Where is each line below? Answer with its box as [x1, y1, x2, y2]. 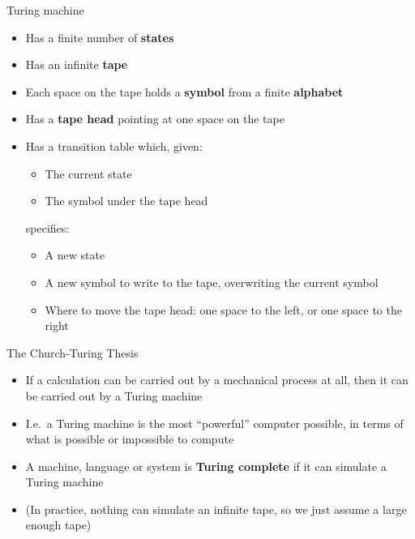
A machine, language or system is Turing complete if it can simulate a [25, 457, 387, 474]
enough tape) [25, 516, 92, 533]
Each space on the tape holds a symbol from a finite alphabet [25, 83, 344, 100]
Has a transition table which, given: [25, 137, 203, 154]
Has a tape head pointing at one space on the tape [25, 110, 285, 127]
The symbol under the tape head [45, 192, 208, 209]
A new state [45, 246, 105, 263]
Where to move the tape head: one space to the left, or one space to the [45, 301, 402, 318]
